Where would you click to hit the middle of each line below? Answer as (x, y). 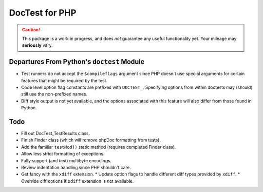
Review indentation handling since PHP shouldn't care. (76, 168)
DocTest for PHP (43, 13)
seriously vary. (38, 45)
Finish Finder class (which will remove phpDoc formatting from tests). (91, 140)
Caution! (31, 30)
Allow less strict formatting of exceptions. (63, 154)
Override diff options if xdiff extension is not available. (77, 181)
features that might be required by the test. (64, 80)
